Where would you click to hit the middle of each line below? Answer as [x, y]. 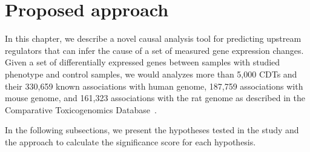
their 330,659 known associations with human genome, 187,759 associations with [154, 86]
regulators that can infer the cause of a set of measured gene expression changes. [154, 50]
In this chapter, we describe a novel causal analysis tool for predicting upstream [153, 38]
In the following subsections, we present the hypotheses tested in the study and [152, 130]
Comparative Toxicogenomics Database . [81, 109]
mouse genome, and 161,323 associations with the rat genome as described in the [155, 98]
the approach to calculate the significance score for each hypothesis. [130, 141]
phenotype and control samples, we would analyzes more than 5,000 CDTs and [151, 74]
